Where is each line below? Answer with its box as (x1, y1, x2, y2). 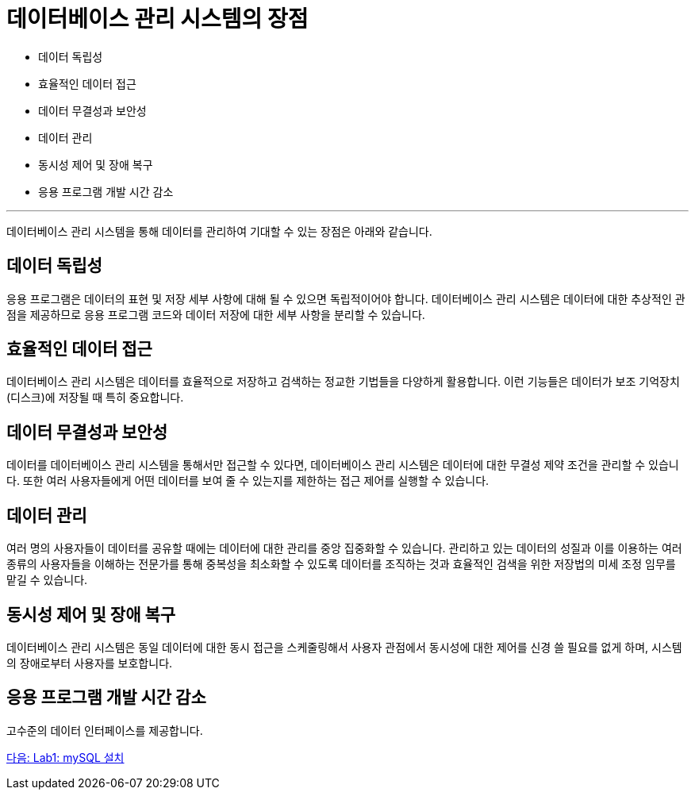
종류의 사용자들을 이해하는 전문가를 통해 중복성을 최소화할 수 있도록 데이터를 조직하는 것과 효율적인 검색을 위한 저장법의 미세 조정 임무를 (6, 557, 676, 571)
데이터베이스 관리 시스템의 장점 (6, 6, 309, 33)
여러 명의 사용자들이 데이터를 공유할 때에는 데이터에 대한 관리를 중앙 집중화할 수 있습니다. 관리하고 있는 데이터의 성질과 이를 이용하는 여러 (6, 541, 682, 556)
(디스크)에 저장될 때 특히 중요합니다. (6, 390, 184, 405)
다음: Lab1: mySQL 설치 (6, 750, 125, 764)
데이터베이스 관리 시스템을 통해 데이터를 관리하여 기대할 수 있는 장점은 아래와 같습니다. (6, 224, 432, 238)
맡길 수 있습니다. (6, 573, 88, 587)
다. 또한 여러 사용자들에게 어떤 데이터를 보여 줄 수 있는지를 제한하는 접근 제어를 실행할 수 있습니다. (6, 474, 490, 488)
